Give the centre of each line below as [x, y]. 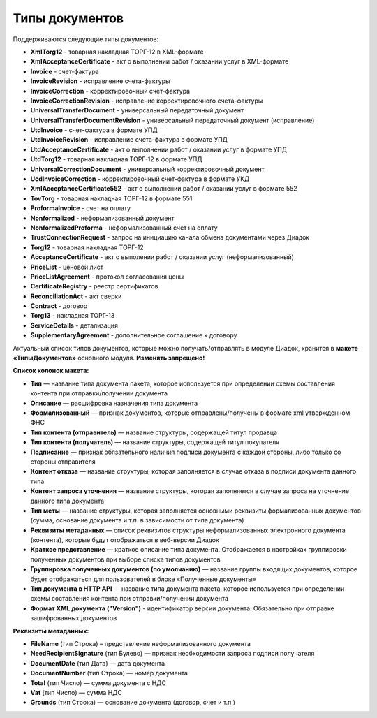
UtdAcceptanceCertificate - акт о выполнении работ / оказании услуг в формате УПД [159, 149]
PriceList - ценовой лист [67, 267]
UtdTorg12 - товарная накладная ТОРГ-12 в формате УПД [116, 159]
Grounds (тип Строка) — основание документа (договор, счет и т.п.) [133, 703]
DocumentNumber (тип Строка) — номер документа [109, 673]
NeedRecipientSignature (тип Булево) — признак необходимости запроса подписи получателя [172, 654]
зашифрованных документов [74, 618]
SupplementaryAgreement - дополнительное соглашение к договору [134, 335]
